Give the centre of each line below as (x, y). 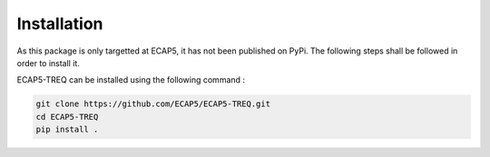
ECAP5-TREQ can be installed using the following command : (131, 80)
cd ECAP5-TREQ (67, 117)
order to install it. (49, 63)
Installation (60, 24)
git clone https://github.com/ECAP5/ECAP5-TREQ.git (153, 104)
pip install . (67, 130)
